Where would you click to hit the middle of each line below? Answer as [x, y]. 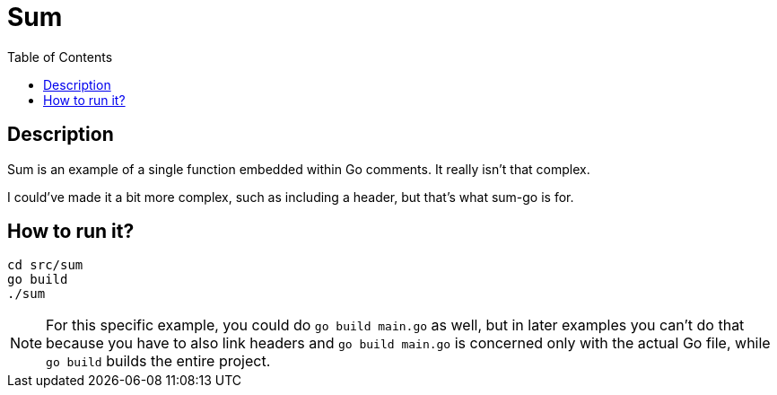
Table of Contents [60, 57]
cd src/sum [45, 265]
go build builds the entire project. [158, 361]
